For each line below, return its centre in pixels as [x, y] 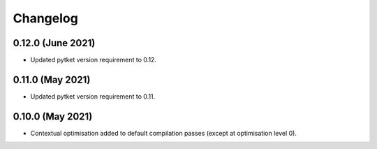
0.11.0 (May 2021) [52, 79]
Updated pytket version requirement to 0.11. [93, 96]
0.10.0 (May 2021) [53, 116]
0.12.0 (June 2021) [54, 43]
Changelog [45, 18]
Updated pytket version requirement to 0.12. [94, 60]
